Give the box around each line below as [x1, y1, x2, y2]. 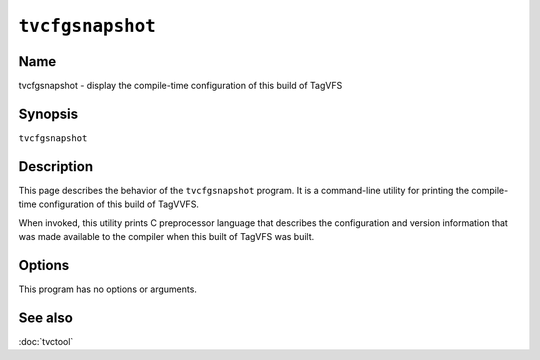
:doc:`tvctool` [18, 335, 74, 347]
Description [18, 158, 94, 175]
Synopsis [18, 105, 79, 122]
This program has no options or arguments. [18, 283, 197, 295]
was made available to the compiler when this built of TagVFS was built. [18, 231, 315, 243]
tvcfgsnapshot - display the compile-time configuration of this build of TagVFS [18, 80, 343, 92]
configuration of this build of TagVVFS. [38, 198, 200, 210]
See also [18, 309, 74, 326]
